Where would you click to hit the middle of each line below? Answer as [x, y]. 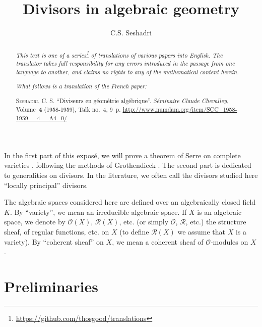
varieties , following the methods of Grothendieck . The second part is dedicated [128, 165]
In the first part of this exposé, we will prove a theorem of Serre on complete [122, 155]
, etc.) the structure [216, 222]
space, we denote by [35, 222]
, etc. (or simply [144, 222]
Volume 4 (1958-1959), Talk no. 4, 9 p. [68, 109]
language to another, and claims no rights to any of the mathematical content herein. [127, 72]
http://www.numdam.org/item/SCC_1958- [180, 109]
